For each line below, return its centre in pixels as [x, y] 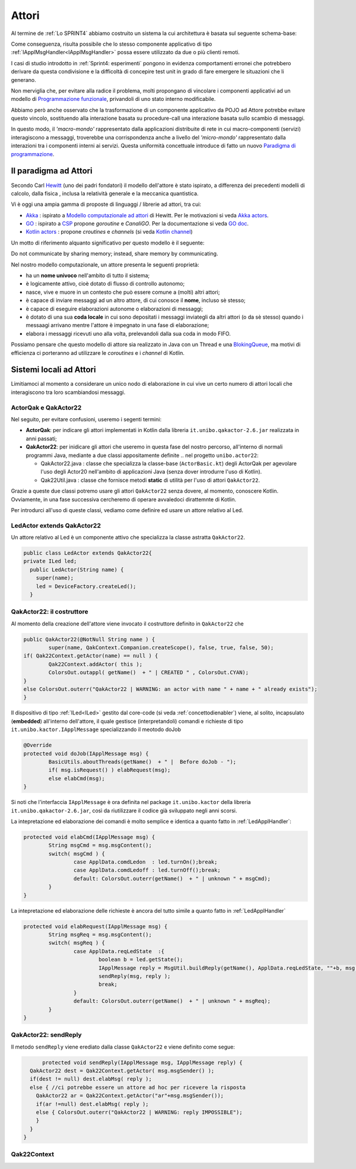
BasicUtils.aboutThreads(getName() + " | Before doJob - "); [142, 762]
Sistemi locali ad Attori [53, 370]
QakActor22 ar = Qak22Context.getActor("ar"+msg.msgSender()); [130, 1096]
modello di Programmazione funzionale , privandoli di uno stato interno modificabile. [113, 99]
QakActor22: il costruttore [50, 612]
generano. [24, 80]
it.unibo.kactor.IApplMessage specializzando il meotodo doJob [96, 729]
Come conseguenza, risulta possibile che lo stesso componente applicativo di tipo [112, 44]
